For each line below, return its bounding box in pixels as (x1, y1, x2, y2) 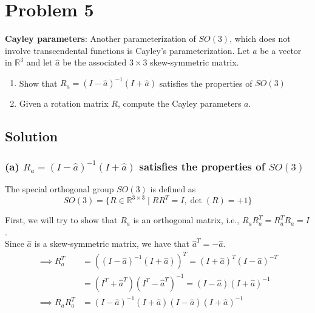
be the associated (63, 56, 127, 69)
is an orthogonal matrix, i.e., (133, 214, 240, 226)
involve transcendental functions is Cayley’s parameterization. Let (5, 44, 250, 56)
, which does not (229, 32, 291, 45)
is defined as (150, 183, 196, 195)
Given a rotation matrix (19, 97, 109, 110)
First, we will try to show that (5, 214, 118, 226)
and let (26, 56, 53, 69)
